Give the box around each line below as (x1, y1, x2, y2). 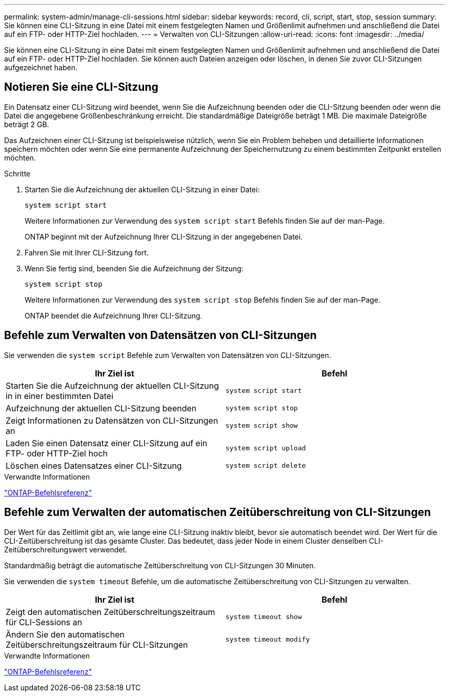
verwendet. (89, 545, 128, 554)
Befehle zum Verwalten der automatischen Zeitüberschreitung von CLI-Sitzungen (4, 506, 431, 519)
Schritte (4, 169, 31, 178)
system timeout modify (226, 635, 310, 644)
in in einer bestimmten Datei (6, 390, 114, 401)
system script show (226, 422, 298, 430)
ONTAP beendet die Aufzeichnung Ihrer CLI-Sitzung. (25, 311, 202, 320)
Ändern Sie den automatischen (6, 629, 125, 640)
